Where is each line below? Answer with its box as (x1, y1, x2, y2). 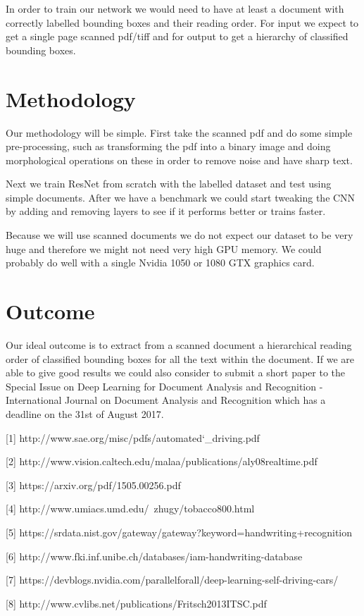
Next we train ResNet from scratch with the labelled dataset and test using (6, 176, 332, 191)
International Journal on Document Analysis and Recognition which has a (6, 393, 326, 407)
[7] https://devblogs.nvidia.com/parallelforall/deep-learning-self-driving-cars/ (6, 572, 339, 587)
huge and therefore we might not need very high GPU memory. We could (6, 241, 322, 256)
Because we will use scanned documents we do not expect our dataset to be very (6, 228, 353, 242)
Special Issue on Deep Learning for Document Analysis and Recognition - (6, 378, 323, 393)
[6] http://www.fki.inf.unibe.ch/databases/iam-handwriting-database (6, 548, 303, 563)
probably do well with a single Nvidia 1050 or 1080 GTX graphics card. (6, 255, 315, 270)
